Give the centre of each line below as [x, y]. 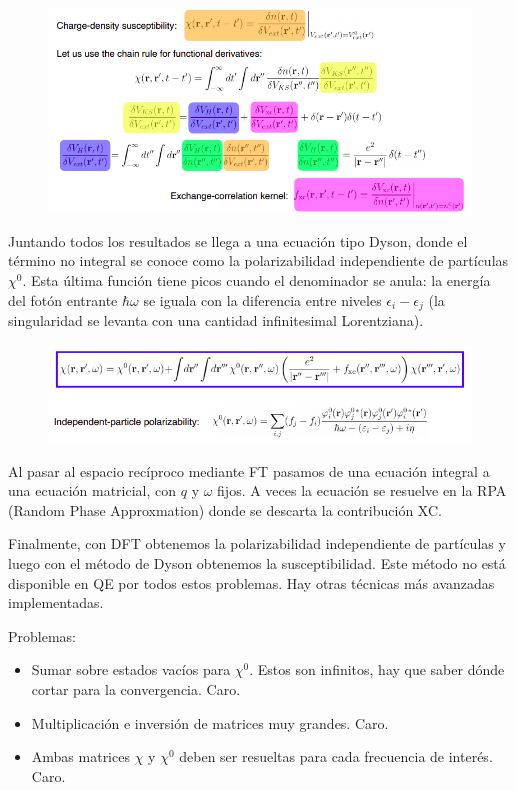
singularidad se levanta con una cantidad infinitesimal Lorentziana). [216, 320]
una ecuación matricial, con [92, 490]
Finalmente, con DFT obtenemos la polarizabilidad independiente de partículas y [257, 543]
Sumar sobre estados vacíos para [131, 669]
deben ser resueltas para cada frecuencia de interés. [336, 756]
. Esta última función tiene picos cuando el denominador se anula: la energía [256, 280]
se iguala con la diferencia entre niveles [262, 299]
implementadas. [56, 602]
